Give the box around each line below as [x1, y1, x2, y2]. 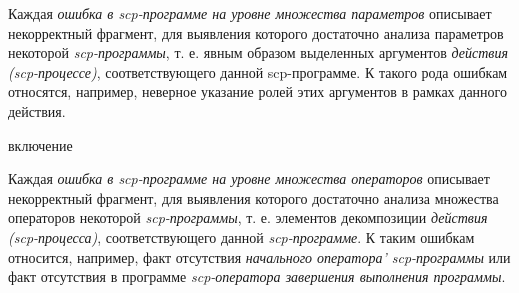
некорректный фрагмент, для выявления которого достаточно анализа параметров [8, 22, 504, 43]
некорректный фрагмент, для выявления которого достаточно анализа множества [8, 187, 499, 208]
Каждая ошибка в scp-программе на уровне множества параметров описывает [8, 3, 492, 23]
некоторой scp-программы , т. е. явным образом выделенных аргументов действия [8, 42, 508, 63]
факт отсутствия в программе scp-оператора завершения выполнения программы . [8, 266, 506, 287]
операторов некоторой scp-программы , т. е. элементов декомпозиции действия [8, 207, 488, 228]
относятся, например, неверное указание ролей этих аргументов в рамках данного [8, 81, 507, 102]
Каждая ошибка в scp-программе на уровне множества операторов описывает [8, 168, 490, 189]
